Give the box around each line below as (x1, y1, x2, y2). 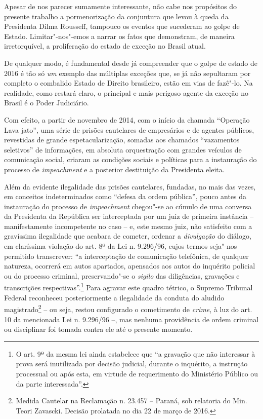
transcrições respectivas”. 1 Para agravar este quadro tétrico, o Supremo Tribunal (4, 281, 253, 293)
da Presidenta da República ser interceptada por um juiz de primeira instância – (4, 211, 254, 221)
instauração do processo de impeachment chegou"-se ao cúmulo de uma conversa (4, 201, 252, 211)
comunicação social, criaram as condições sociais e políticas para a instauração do (4, 154, 257, 165)
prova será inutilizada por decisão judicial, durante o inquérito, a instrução (16, 358, 248, 369)
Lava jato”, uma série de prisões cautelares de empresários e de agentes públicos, (4, 124, 254, 135)
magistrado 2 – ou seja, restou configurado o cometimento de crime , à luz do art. (4, 302, 252, 314)
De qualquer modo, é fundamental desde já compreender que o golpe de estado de (4, 57, 257, 68)
